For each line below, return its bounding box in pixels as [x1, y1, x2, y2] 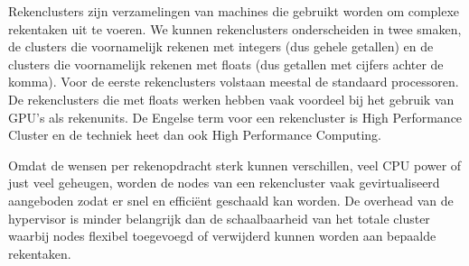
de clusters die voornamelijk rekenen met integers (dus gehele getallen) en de [8, 37, 434, 56]
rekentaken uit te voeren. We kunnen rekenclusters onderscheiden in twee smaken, [8, 19, 462, 38]
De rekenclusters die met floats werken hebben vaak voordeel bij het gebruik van [8, 89, 455, 108]
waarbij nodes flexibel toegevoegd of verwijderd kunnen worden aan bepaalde [8, 226, 436, 245]
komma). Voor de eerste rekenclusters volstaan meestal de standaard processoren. [8, 72, 459, 91]
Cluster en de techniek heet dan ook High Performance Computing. [8, 125, 381, 144]
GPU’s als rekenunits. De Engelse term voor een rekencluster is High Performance [8, 107, 463, 126]
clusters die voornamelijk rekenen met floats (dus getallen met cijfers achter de [8, 54, 444, 73]
